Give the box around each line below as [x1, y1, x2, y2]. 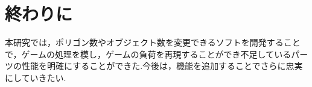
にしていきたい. [5, 71, 66, 83]
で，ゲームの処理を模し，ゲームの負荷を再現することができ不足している [5, 47, 291, 60]
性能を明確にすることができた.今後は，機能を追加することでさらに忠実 [21, 59, 303, 72]
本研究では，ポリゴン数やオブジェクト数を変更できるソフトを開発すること [5, 36, 301, 49]
